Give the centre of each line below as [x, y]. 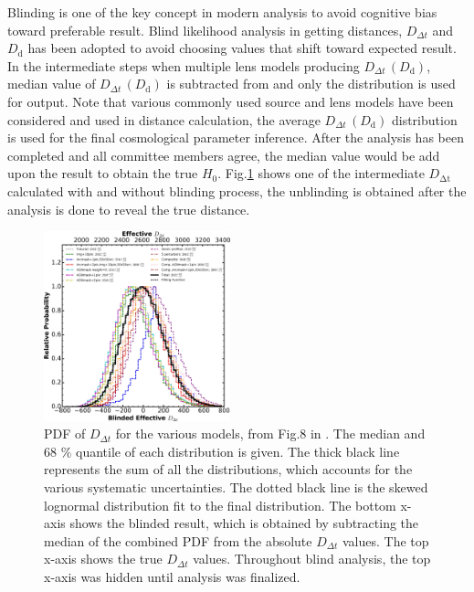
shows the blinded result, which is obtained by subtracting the [244, 523]
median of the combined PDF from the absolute [178, 540]
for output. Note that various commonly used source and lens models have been [231, 101]
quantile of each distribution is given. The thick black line [238, 451]
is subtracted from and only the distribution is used [311, 84]
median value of [52, 84]
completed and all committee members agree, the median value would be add [224, 155]
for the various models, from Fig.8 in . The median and [270, 433]
